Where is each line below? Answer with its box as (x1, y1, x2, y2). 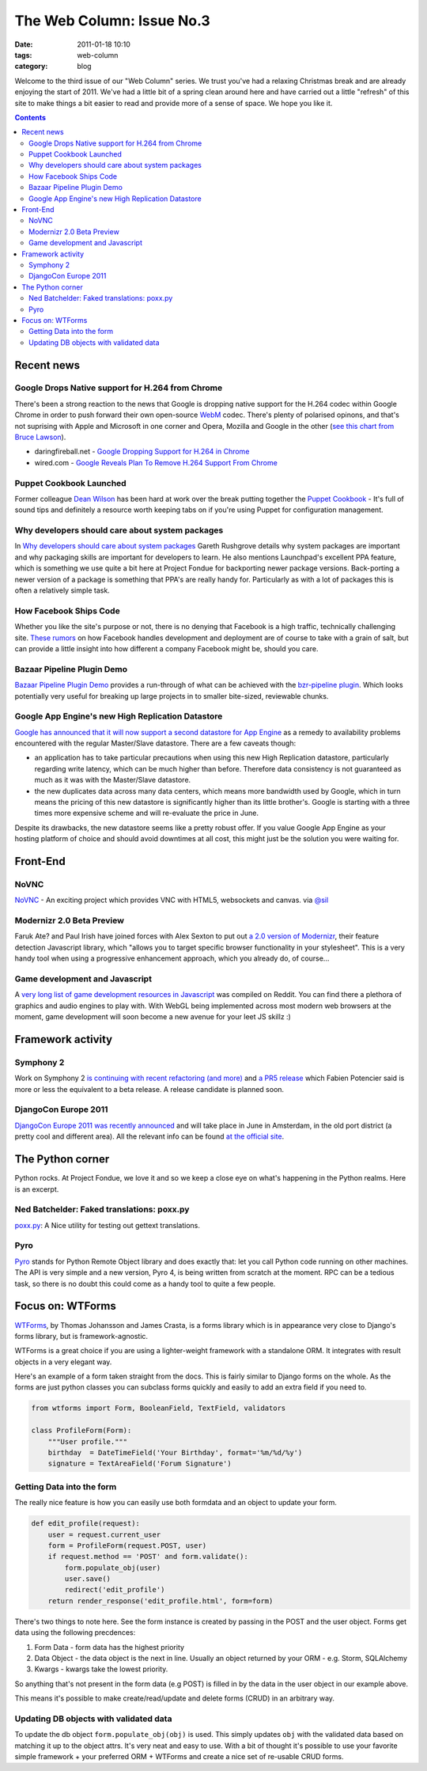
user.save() (64, 1575, 111, 1583)
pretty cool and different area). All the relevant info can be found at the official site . (14, 1132, 285, 1141)
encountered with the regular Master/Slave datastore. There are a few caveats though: (14, 738, 297, 748)
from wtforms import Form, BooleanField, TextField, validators (31, 1404, 286, 1413)
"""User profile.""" (47, 1437, 128, 1446)
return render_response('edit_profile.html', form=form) (47, 1596, 274, 1606)
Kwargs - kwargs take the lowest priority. (34, 1664, 168, 1674)
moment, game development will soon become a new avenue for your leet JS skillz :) (14, 1012, 292, 1022)
